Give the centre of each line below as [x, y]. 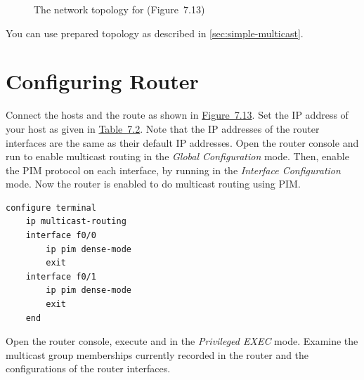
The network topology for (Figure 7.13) [119, 9]
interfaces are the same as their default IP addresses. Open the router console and [182, 142]
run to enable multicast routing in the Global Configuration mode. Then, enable [177, 156]
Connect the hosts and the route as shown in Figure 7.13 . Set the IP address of [177, 115]
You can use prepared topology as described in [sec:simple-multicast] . [155, 33]
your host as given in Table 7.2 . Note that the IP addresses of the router [163, 128]
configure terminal [51, 208]
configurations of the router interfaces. [88, 368]
